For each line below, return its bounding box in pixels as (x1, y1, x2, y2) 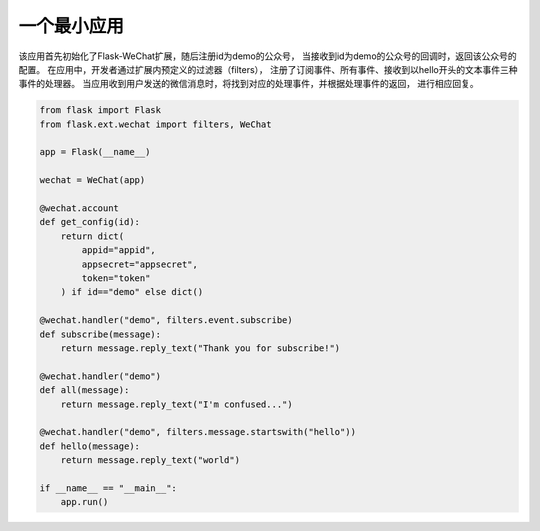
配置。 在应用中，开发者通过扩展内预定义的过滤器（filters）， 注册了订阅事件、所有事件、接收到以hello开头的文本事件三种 (18, 63, 518, 75)
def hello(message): (39, 440, 140, 452)
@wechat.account (39, 203, 120, 214)
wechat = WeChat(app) (39, 175, 146, 186)
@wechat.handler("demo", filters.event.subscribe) (39, 315, 294, 326)
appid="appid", (81, 245, 157, 256)
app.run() (60, 496, 109, 508)
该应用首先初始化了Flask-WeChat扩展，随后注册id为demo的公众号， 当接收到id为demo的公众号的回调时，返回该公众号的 (18, 50, 517, 62)
